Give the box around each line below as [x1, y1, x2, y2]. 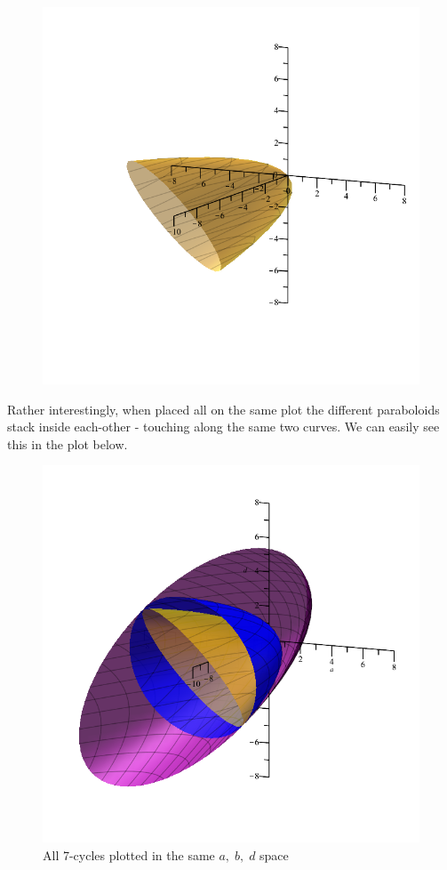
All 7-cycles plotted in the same [43, 845, 215, 864]
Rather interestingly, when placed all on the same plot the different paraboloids [7, 399, 440, 418]
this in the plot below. [7, 434, 128, 453]
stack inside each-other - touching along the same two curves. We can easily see [7, 417, 440, 436]
